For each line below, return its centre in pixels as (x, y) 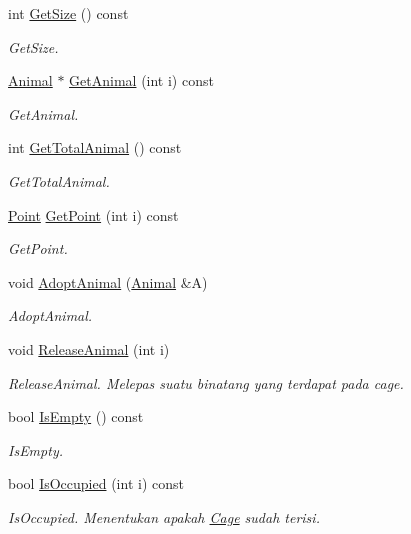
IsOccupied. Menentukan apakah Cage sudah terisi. (164, 516)
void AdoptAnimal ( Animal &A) (108, 281)
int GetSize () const (68, 13)
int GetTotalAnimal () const (95, 147)
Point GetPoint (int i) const (93, 214)
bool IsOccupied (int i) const (96, 483)
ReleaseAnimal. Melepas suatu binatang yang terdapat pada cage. (206, 382)
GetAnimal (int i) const (141, 80)
